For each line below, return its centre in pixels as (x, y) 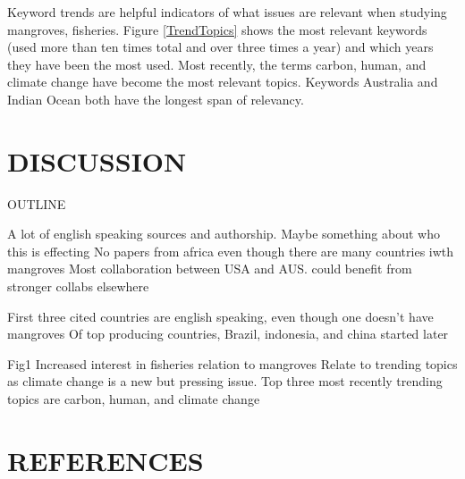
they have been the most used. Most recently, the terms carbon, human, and (217, 64)
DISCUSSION (97, 160)
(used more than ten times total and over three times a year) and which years (220, 47)
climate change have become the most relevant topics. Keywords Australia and (223, 82)
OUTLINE (37, 203)
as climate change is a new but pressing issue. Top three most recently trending (225, 381)
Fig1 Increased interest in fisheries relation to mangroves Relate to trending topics (232, 363)
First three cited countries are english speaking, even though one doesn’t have (220, 316)
